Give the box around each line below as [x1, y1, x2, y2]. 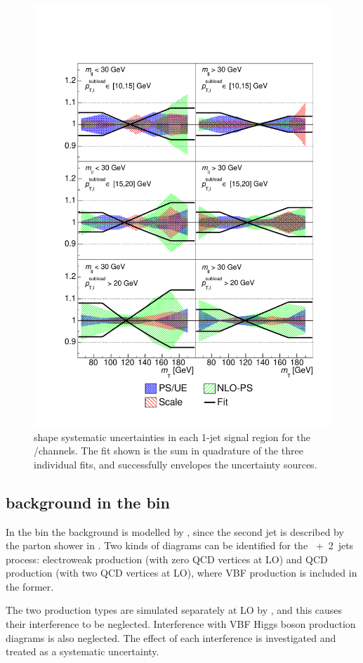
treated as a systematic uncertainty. [6, 644, 159, 659]
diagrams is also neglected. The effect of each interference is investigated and [6, 630, 336, 645]
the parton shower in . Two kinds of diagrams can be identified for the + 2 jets [6, 538, 354, 553]
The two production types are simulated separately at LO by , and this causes [6, 603, 343, 617]
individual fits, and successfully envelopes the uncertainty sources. [34, 457, 317, 471]
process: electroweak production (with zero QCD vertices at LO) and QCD [6, 551, 328, 566]
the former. [6, 579, 54, 593]
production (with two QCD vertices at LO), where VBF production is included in [6, 565, 357, 580]
